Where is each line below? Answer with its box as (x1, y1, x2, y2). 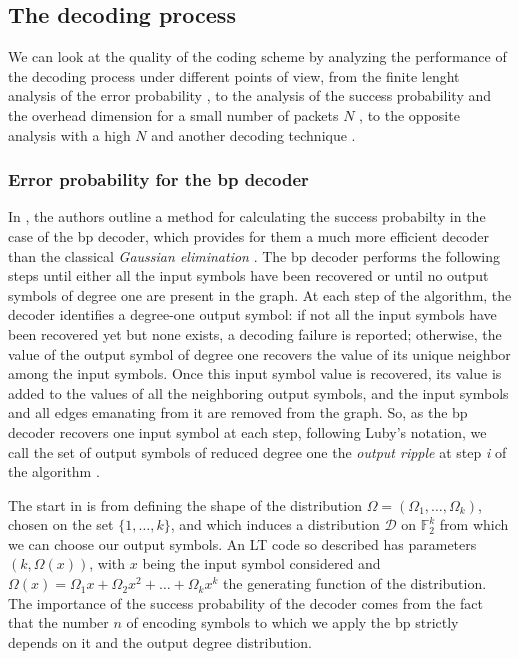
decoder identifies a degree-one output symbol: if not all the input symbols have (8, 304, 497, 325)
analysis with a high (8, 124, 131, 145)
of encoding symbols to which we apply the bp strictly (126, 612, 459, 633)
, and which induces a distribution (170, 514, 380, 535)
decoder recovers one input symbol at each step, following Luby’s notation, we (8, 421, 487, 442)
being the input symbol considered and (142, 553, 381, 574)
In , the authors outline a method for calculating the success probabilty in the (8, 206, 486, 227)
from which (439, 514, 509, 535)
